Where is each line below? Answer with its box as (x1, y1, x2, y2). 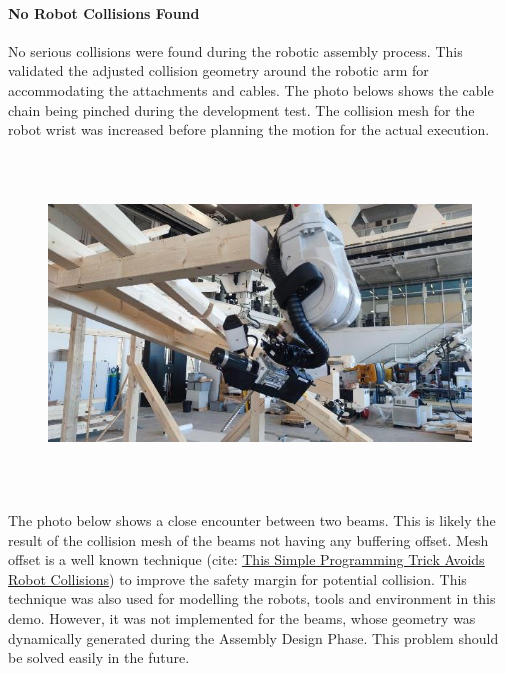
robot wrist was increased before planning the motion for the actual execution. (8, 119, 490, 140)
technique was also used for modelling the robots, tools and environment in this (8, 588, 496, 609)
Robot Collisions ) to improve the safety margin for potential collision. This (8, 568, 467, 589)
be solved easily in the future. (8, 647, 190, 668)
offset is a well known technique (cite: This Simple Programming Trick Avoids (8, 549, 485, 570)
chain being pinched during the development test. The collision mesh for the (8, 99, 475, 120)
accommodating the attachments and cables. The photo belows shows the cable (8, 79, 494, 100)
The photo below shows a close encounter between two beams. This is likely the (8, 510, 496, 530)
